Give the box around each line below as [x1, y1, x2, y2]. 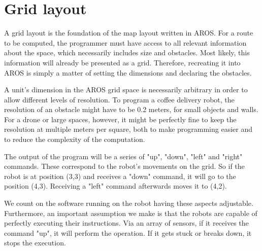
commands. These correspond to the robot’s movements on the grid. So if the [4, 161, 245, 171]
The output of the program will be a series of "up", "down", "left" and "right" [4, 151, 243, 161]
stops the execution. [4, 237, 66, 248]
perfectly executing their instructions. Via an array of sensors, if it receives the [4, 218, 249, 228]
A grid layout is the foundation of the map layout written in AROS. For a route [4, 27, 253, 38]
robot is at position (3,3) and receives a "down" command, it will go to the [4, 170, 236, 181]
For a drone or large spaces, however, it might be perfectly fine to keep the [4, 114, 237, 124]
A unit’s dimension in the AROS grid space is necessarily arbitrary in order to [4, 84, 248, 95]
